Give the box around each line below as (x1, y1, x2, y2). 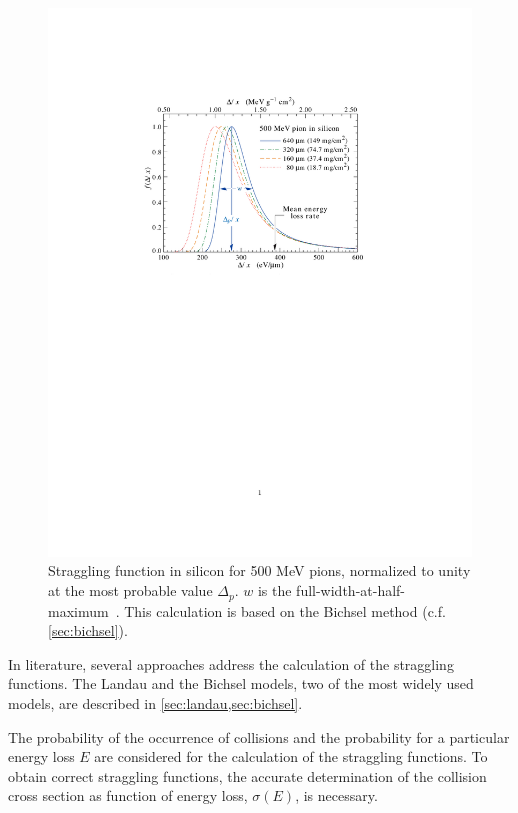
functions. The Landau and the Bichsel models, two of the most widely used (8, 673, 474, 694)
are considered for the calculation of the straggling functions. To (94, 746, 488, 767)
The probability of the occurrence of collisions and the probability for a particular (8, 726, 510, 747)
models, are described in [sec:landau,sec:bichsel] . (8, 692, 303, 713)
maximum (48, 600, 109, 621)
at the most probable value (48, 580, 213, 601)
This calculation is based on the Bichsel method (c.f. (124, 600, 446, 621)
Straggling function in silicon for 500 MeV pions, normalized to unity (48, 560, 471, 581)
